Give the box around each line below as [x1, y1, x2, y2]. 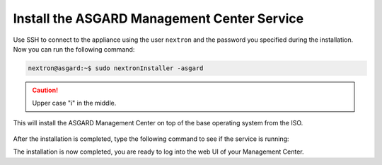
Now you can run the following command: [13, 45, 135, 53]
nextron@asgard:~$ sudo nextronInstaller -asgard [28, 64, 204, 72]
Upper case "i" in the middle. [32, 99, 117, 108]
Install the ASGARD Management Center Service [13, 11, 304, 26]
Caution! [32, 86, 59, 94]
